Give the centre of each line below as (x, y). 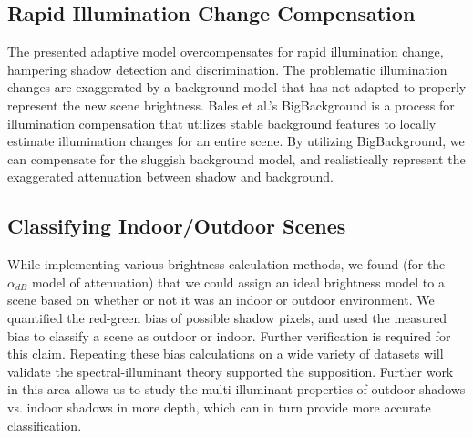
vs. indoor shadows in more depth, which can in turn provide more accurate (219, 407)
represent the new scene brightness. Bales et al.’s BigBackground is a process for (231, 104)
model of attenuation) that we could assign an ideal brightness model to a (238, 282)
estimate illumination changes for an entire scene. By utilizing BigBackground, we (236, 141)
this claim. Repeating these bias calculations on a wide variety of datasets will (226, 354)
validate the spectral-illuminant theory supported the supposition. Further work (231, 371)
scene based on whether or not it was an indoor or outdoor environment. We (221, 300)
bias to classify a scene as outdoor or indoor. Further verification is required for (229, 335)
